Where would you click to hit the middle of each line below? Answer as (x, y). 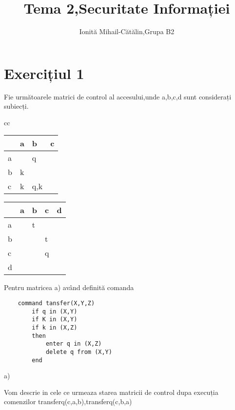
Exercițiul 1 (44, 73)
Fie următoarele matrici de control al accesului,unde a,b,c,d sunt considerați (118, 96)
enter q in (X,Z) (74, 344)
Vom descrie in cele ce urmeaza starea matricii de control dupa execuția (111, 392)
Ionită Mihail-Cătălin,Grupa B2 (127, 31)
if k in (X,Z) (55, 328)
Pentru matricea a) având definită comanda (69, 287)
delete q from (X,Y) (79, 352)
